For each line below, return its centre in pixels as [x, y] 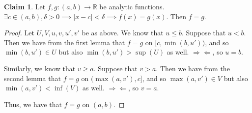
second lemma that [32, 78]
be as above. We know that [123, 33]
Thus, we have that [33, 104]
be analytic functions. [132, 6]
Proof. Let [19, 33]
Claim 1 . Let [25, 6]
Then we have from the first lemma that [65, 42]
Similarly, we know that [40, 68]
